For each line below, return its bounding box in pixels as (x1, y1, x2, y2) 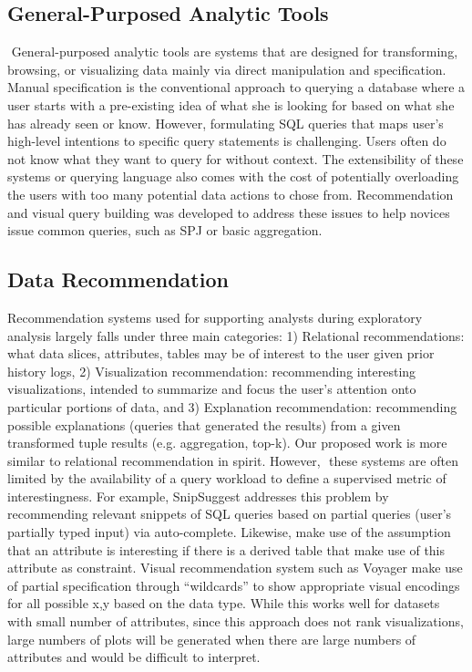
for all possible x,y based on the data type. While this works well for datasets (7, 594, 440, 613)
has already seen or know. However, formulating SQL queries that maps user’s (7, 113, 444, 132)
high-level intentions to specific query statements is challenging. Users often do (7, 131, 446, 150)
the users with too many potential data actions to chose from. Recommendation (7, 184, 454, 203)
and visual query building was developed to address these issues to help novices (7, 202, 450, 222)
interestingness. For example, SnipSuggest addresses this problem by (7, 486, 389, 505)
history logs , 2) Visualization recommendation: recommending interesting (7, 361, 416, 380)
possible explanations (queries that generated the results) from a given (7, 415, 401, 434)
